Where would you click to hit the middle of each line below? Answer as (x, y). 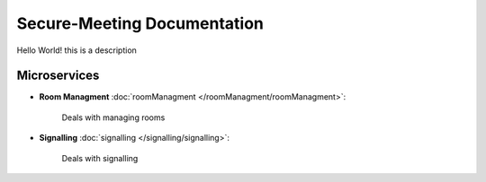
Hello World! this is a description (76, 50)
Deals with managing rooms (113, 117)
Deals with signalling (100, 158)
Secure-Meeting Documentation (140, 23)
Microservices (58, 76)
